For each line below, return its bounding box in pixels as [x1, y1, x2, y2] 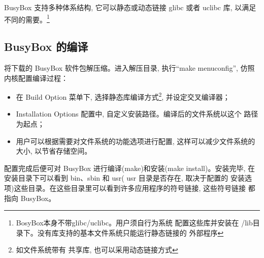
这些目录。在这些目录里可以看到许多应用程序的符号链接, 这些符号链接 [14, 183, 246, 193]
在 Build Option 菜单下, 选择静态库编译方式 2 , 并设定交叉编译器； [16, 90, 230, 102]
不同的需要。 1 [4, 12, 50, 24]
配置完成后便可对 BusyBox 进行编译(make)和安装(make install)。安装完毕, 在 [4, 162, 255, 173]
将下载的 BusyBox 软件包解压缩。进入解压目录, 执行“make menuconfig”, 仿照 [4, 63, 255, 73]
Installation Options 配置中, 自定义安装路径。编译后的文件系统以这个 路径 [16, 108, 258, 119]
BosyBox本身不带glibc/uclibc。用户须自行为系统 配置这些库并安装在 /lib [16, 217, 253, 228]
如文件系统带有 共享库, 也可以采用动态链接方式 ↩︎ [16, 244, 178, 255]
